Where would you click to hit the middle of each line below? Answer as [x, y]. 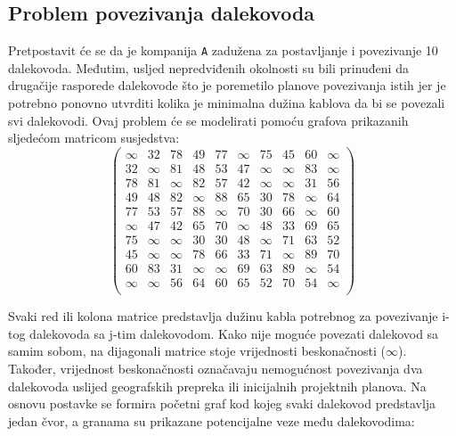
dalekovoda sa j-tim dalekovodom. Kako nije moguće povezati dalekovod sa [234, 333]
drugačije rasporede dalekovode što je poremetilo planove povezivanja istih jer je [227, 85]
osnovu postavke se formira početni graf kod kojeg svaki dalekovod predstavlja [222, 403]
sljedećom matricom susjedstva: [94, 138]
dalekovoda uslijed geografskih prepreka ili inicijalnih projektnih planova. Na [217, 386]
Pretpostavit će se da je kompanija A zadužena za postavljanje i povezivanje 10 [223, 50]
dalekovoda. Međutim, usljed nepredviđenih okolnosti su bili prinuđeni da [208, 67]
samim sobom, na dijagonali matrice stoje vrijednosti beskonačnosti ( [197, 351]
